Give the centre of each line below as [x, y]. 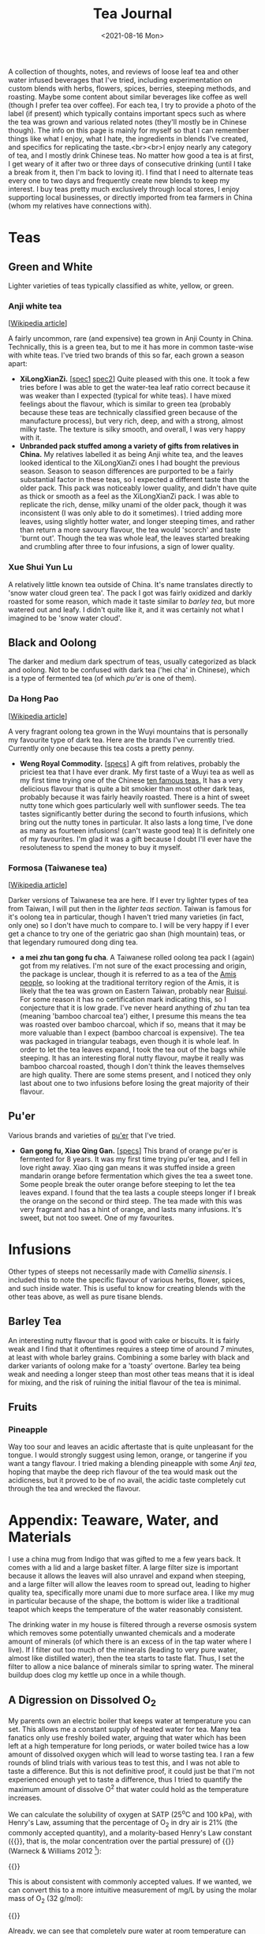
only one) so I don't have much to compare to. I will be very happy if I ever [129, 925]
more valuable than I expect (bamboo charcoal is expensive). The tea [132, 1032]
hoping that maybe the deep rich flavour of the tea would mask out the [123, 1472]
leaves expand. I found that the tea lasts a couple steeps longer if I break [138, 1192]
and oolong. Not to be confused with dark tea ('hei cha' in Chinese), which [129, 670]
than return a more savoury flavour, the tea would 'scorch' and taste [130, 530]
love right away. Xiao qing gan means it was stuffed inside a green [127, 1167]
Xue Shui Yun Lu [41, 567]
